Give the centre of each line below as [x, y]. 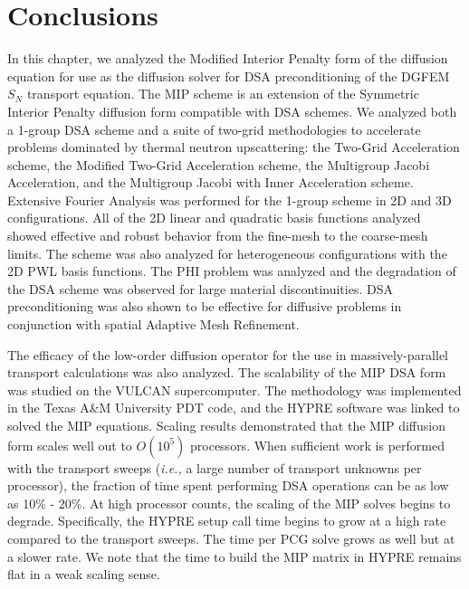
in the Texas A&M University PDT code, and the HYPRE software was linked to [234, 408]
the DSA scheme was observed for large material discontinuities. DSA [200, 288]
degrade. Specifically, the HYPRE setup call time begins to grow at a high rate [227, 521]
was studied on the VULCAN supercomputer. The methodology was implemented [234, 389]
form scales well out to [70, 445]
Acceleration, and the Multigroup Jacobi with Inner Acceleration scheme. [211, 182]
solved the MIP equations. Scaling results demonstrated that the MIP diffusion [226, 425]
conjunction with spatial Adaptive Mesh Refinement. [153, 324]
